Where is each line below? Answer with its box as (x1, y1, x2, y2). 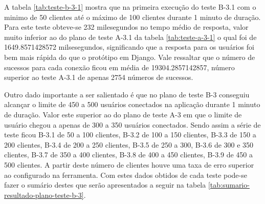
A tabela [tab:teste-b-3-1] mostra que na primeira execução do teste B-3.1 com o (4, 2, 256, 12)
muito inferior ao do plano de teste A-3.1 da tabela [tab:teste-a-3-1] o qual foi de (4, 31, 257, 42)
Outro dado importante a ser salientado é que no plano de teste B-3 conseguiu (4, 89, 250, 99)
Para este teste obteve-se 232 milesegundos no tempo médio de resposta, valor (4, 22, 249, 32)
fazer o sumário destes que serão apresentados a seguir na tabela (4, 179, 206, 190)
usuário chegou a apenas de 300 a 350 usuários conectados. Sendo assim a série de (4, 119, 261, 130)
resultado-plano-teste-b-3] (4, 189, 84, 200)
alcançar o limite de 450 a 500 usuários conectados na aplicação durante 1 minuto (4, 99, 260, 110)
